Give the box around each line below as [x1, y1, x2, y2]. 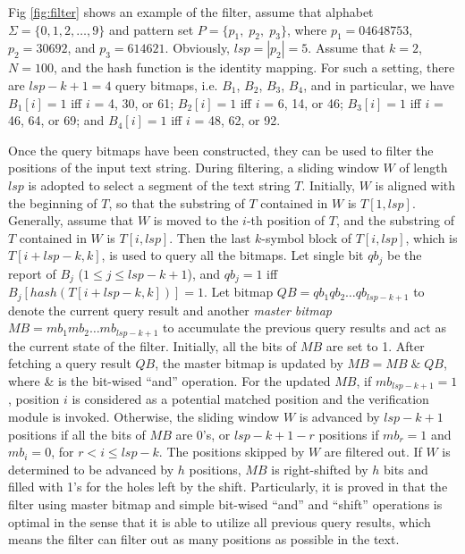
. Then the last [169, 228, 251, 247]
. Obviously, [165, 38, 231, 57]
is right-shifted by [271, 459, 368, 478]
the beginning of [8, 193, 97, 212]
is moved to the [153, 211, 239, 230]
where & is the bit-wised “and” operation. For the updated [8, 371, 331, 390]
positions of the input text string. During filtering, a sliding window [8, 158, 379, 177]
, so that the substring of [108, 193, 245, 212]
